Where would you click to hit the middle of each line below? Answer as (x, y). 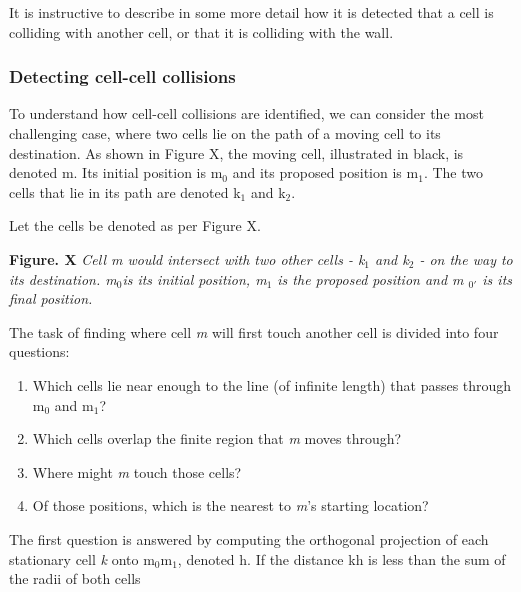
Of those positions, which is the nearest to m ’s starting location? (230, 505)
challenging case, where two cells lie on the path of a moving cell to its (225, 133)
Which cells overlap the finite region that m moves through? (217, 438)
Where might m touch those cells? (137, 471)
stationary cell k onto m (82, 558)
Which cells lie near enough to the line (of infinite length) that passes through (272, 384)
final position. (51, 298)
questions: (39, 351)
